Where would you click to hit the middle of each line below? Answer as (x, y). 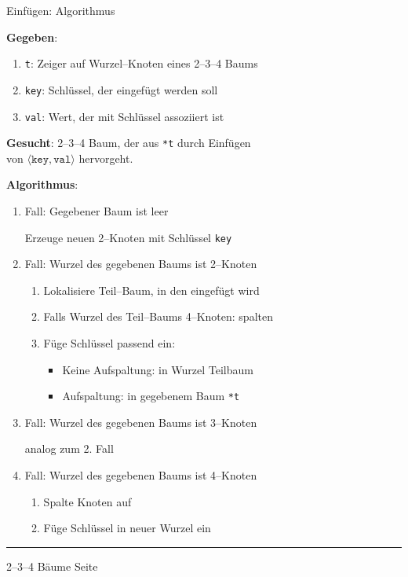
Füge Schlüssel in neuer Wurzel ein (127, 528)
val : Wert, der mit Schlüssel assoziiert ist (124, 116)
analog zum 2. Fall (69, 448)
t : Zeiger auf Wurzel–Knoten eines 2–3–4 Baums (141, 63)
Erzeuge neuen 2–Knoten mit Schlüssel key (128, 237)
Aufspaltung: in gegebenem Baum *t (151, 396)
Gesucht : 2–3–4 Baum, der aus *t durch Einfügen (129, 143)
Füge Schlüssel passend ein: (109, 343)
